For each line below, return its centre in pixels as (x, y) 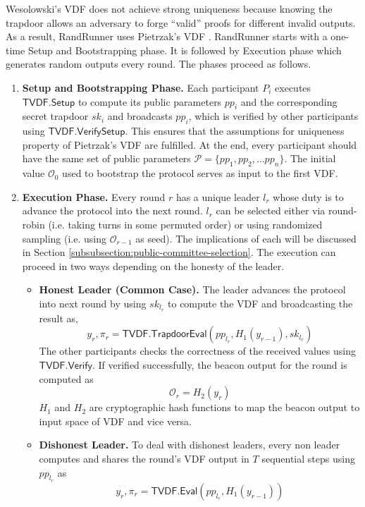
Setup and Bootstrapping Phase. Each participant (141, 87)
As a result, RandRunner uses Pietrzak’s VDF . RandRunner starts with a (167, 36)
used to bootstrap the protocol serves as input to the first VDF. (200, 173)
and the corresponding (289, 101)
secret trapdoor (55, 116)
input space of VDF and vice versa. (116, 421)
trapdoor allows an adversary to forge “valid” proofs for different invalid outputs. (181, 22)
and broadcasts (140, 116)
